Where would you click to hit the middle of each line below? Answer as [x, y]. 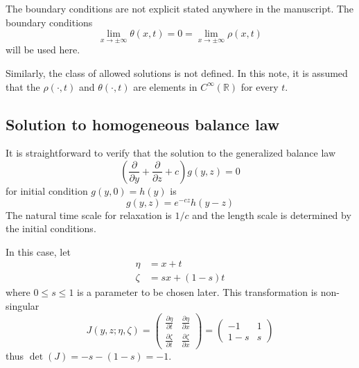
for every [260, 86]
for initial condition [47, 190]
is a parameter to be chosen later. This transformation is [198, 292]
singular [23, 306]
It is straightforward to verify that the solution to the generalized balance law [171, 153]
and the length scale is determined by [272, 214]
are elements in [165, 86]
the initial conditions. [51, 228]
